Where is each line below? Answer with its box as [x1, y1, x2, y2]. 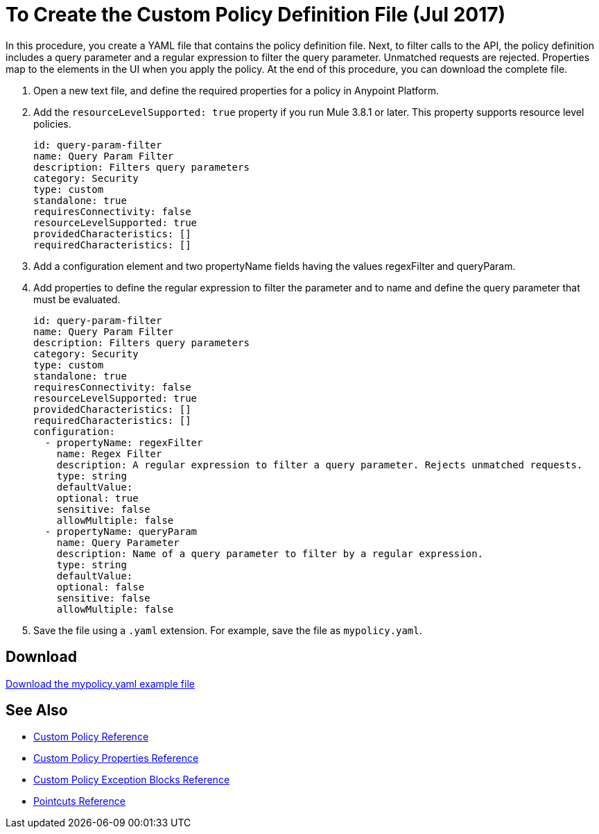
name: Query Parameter [56, 536, 180, 548]
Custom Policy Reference [33, 731, 149, 743]
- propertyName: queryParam [44, 525, 198, 537]
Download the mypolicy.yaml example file [6, 677, 195, 690]
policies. [33, 117, 71, 130]
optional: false [56, 581, 145, 593]
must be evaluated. [33, 293, 121, 305]
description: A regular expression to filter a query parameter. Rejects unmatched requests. [56, 459, 583, 470]
